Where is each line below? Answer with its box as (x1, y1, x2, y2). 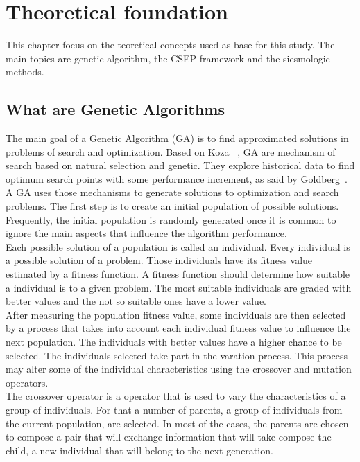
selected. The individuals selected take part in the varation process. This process (6, 348, 348, 362)
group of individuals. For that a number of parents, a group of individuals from (6, 402, 343, 416)
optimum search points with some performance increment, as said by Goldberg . (6, 171, 348, 186)
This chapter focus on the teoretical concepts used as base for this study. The (6, 37, 335, 52)
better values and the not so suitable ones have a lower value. (6, 294, 267, 308)
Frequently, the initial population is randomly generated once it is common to (6, 212, 336, 226)
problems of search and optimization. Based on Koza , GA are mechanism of (6, 144, 336, 159)
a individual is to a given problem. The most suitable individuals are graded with (6, 280, 352, 294)
